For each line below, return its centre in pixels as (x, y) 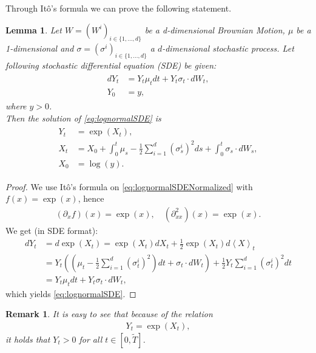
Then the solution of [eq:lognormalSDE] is (83, 118)
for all (91, 339)
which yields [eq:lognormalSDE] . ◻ (71, 293)
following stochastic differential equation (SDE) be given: (111, 65)
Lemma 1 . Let (34, 29)
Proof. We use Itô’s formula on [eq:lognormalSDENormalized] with (129, 186)
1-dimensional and (40, 48)
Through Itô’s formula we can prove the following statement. (119, 8)
